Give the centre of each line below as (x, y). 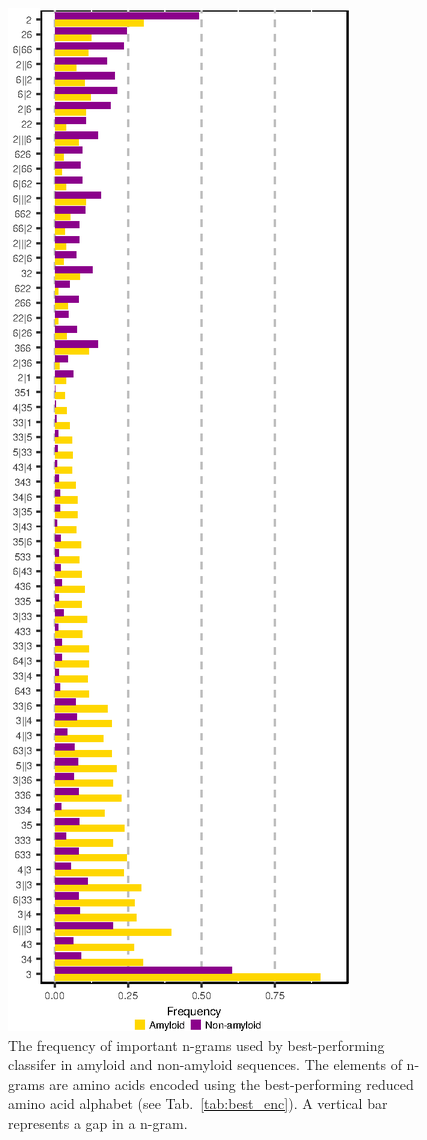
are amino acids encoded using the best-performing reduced (231, 1083)
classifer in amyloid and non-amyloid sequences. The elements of (205, 1064)
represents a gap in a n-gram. (98, 1122)
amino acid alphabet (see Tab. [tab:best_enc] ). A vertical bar (198, 1103)
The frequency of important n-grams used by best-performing (196, 1044)
